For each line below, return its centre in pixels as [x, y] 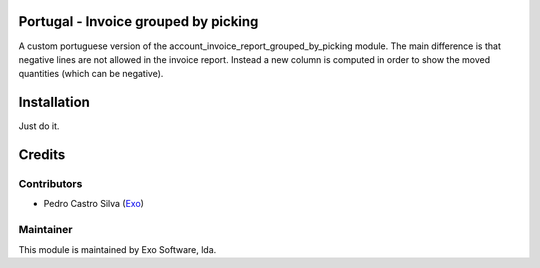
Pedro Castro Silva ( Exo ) [94, 204]
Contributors [50, 183]
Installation [54, 102]
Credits [42, 155]
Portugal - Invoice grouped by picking [138, 21]
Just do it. [39, 126]
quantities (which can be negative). [91, 74]
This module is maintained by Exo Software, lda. [117, 249]
